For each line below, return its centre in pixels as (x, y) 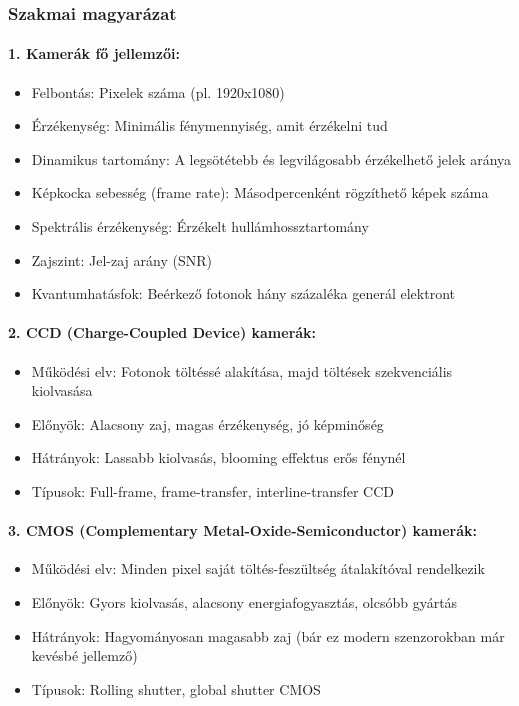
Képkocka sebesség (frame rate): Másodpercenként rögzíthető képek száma (260, 192)
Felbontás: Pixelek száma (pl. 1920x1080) (158, 91)
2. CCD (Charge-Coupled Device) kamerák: (162, 332)
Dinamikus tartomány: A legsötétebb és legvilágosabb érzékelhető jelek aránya (271, 158)
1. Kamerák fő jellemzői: (94, 53)
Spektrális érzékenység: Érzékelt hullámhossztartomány (200, 226)
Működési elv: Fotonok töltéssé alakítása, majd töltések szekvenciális (242, 370)
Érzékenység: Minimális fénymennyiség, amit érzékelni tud (209, 125)
